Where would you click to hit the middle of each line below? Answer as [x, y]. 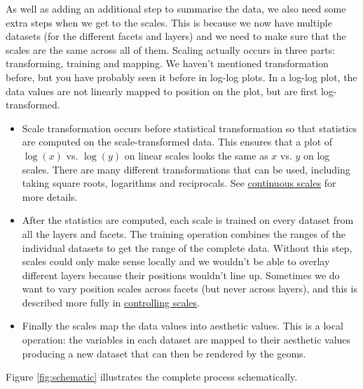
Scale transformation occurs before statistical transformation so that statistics [190, 128]
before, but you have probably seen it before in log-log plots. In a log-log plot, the [181, 77]
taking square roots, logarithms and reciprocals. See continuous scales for [179, 183]
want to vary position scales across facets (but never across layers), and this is [190, 289]
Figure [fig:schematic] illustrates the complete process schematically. [152, 377]
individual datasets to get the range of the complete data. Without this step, [187, 247]
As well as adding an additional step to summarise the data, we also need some [176, 8]
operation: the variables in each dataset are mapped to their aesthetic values [186, 340]
